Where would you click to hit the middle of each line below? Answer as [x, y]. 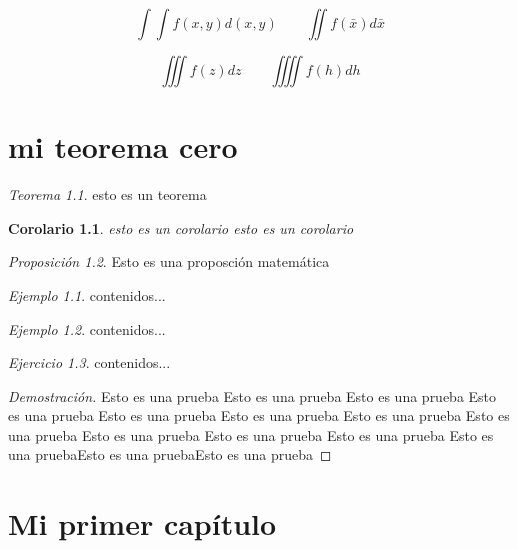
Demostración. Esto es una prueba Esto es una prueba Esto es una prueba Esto [252, 395]
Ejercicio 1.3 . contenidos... [89, 362]
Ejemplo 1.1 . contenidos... [87, 294]
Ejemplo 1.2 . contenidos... [87, 328]
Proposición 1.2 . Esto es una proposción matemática [169, 261]
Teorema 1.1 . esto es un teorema [107, 194]
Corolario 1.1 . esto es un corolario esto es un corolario [181, 227]
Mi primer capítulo [142, 523]
